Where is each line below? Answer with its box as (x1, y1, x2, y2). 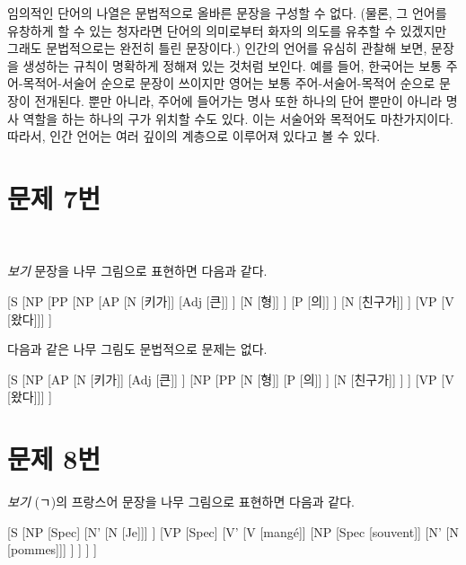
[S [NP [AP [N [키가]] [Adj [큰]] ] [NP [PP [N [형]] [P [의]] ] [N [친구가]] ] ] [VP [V (7, 369, 454, 388)
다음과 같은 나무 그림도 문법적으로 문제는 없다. (7, 340, 268, 358)
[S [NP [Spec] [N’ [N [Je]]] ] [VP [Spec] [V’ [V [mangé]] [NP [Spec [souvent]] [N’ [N (7, 522, 459, 541)
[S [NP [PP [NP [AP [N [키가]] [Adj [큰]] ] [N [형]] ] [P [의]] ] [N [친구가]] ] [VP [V (7, 292, 454, 311)
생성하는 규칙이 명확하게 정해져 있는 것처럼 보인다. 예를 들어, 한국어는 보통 (22, 56, 443, 75)
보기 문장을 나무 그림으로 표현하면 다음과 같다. (7, 261, 268, 280)
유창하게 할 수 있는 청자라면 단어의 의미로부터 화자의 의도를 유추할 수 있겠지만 (7, 21, 447, 40)
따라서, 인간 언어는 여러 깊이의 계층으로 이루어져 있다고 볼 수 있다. (7, 127, 381, 146)
